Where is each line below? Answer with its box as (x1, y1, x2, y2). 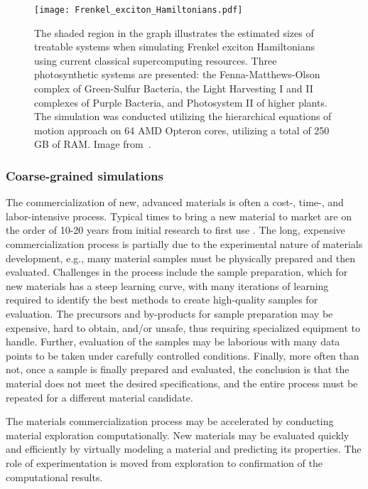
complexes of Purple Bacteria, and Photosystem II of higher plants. (34, 95, 328, 109)
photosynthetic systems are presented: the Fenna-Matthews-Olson (34, 67, 320, 82)
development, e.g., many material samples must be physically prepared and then (6, 250, 355, 265)
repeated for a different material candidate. (6, 389, 193, 404)
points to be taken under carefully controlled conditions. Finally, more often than (6, 348, 359, 362)
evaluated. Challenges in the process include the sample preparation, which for (6, 264, 348, 279)
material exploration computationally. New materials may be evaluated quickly (6, 427, 350, 442)
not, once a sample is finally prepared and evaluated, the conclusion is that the (6, 362, 350, 377)
